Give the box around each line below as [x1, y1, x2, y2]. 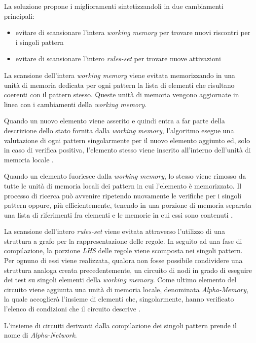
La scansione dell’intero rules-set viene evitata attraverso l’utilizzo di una [4, 226, 225, 236]
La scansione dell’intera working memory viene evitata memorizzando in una [4, 70, 235, 80]
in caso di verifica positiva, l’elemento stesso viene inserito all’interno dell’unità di [4, 145, 251, 155]
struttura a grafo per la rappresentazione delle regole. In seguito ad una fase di [4, 235, 242, 246]
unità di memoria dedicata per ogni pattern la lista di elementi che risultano [4, 79, 235, 90]
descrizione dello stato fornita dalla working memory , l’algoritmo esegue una [4, 125, 234, 135]
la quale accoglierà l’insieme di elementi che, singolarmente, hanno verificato [4, 294, 234, 304]
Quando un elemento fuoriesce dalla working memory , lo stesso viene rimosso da [4, 171, 246, 181]
